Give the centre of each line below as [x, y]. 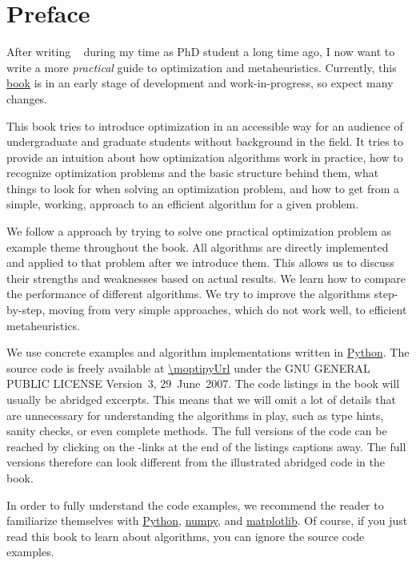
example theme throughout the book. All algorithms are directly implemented [198, 246]
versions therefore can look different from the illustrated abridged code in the [196, 462]
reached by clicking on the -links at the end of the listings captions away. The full [206, 446]
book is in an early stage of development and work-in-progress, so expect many [200, 83]
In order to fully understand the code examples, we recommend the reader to [195, 504]
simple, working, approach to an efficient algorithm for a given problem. [183, 204]
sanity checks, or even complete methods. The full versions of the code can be [197, 431]
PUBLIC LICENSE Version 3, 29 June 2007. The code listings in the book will [203, 383]
